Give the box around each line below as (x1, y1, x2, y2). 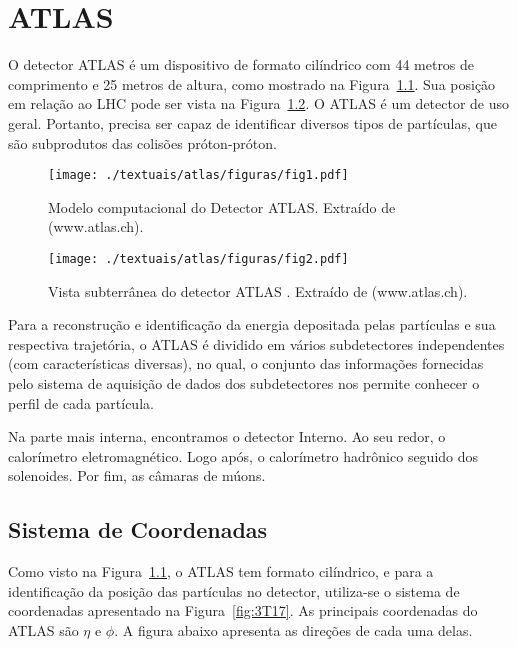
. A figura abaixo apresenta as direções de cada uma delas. (114, 619, 473, 640)
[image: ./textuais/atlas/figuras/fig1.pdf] (48, 168, 349, 183)
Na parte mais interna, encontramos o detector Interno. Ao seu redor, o (8, 426, 446, 447)
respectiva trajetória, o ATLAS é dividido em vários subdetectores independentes (8, 333, 505, 354)
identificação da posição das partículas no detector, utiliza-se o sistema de (8, 580, 460, 601)
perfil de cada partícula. (8, 392, 154, 413)
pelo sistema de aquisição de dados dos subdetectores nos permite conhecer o (8, 372, 480, 393)
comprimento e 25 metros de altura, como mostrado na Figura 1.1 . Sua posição (8, 73, 496, 94)
